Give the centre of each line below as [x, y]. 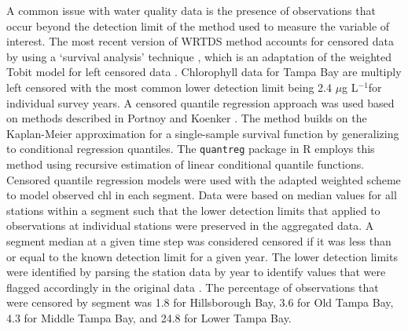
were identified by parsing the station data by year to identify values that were [196, 272]
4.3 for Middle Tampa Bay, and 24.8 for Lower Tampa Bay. [149, 317]
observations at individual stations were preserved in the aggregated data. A [190, 226]
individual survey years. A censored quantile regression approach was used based [200, 102]
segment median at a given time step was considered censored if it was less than [199, 240]
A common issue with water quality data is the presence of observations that [191, 10]
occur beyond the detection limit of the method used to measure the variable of [198, 25]
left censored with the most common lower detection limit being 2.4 [169, 87]
